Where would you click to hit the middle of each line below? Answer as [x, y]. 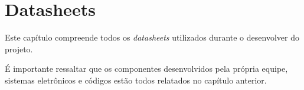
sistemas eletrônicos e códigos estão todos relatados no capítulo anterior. [136, 80]
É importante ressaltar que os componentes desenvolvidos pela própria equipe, [146, 69]
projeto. [19, 49]
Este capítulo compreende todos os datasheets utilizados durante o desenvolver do [152, 37]
